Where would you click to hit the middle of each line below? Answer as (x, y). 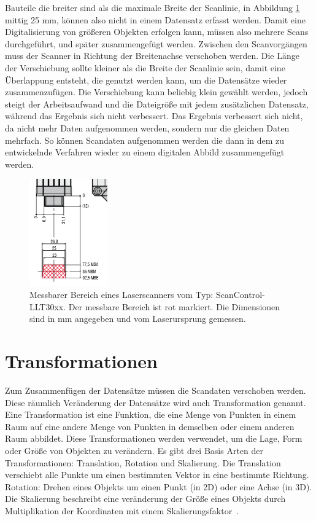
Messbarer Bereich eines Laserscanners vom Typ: (121, 295)
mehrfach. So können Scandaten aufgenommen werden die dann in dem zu (145, 140)
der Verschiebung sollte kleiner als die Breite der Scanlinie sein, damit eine (145, 67)
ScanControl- (240, 295)
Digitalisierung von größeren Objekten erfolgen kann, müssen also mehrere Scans (157, 32)
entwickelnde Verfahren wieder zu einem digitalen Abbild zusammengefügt (145, 152)
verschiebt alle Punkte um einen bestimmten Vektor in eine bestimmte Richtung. (157, 475)
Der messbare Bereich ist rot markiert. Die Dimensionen (174, 306)
